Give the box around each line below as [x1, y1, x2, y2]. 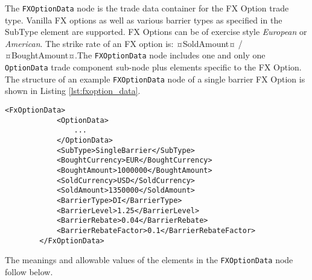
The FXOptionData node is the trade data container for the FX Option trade [5, 2, 289, 14]
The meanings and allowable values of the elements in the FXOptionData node [5, 254, 293, 266]
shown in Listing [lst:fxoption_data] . [5, 84, 141, 97]
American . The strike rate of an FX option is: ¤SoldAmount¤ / [5, 37, 243, 49]
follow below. [5, 265, 53, 278]
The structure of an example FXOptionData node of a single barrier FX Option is [5, 72, 305, 85]
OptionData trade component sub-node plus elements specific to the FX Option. [5, 61, 302, 73]
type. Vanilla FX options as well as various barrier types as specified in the [5, 13, 282, 26]
